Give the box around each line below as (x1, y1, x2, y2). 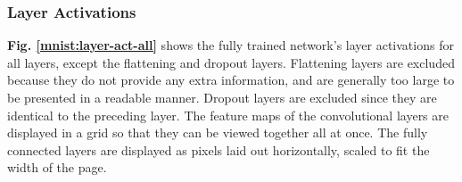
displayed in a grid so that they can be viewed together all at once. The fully (7, 123, 428, 142)
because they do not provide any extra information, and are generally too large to (7, 70, 455, 89)
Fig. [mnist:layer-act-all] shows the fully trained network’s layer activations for (7, 36, 454, 54)
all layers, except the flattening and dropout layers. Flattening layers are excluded (7, 53, 455, 71)
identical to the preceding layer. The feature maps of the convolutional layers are (7, 105, 449, 124)
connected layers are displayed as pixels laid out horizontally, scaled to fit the (7, 140, 430, 159)
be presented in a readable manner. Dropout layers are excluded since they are (7, 88, 437, 106)
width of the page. (7, 158, 107, 177)
